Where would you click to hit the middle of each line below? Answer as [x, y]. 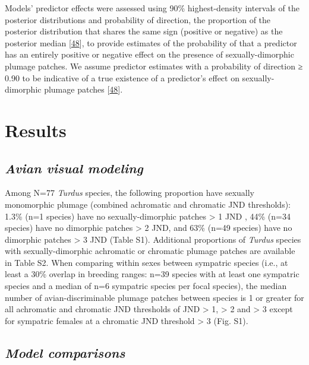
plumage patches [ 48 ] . [83, 89]
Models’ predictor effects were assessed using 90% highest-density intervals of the [152, 8]
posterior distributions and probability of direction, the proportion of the [138, 19]
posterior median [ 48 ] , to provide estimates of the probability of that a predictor [151, 42]
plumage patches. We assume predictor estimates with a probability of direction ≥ [154, 66]
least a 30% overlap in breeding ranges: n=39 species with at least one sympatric [152, 274]
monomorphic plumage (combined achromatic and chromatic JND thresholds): [148, 204]
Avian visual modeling [74, 168]
